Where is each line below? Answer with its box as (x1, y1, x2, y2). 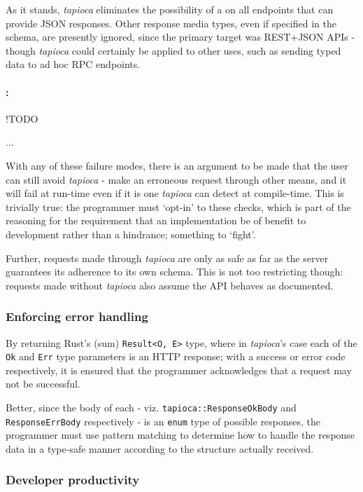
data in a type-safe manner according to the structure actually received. (6, 441, 314, 456)
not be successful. (6, 376, 80, 391)
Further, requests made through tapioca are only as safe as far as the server (6, 250, 329, 265)
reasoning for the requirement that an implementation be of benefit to (6, 213, 306, 228)
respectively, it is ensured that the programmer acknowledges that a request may (6, 362, 352, 377)
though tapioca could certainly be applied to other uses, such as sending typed (6, 43, 341, 57)
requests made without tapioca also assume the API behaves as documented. (6, 278, 334, 292)
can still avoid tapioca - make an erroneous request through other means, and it (6, 172, 347, 186)
